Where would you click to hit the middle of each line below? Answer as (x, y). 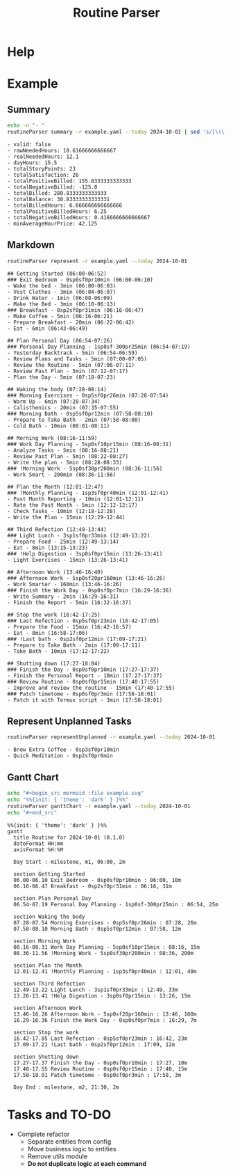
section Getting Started (49, 874)
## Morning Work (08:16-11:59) (52, 438)
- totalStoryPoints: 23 (42, 168)
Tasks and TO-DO (59, 1114)
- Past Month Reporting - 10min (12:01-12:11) (76, 499)
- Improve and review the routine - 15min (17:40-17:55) (91, 688)
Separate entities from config (69, 1141)
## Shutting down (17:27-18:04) (54, 663)
